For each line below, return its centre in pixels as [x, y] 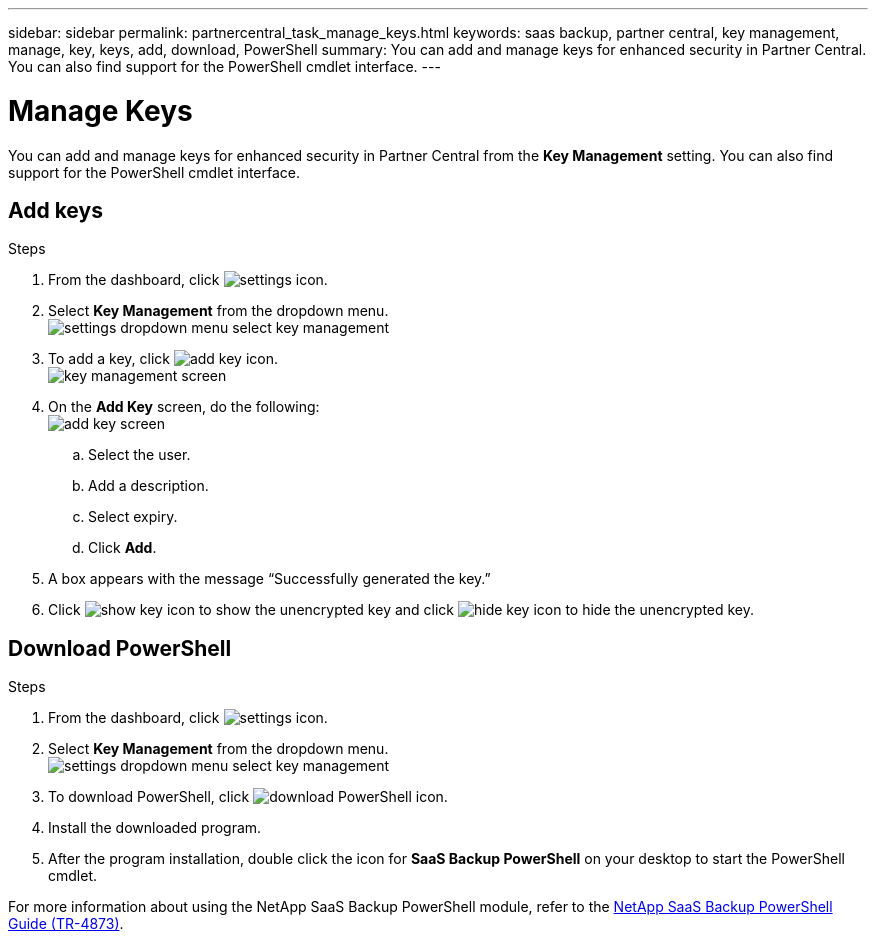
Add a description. [148, 486]
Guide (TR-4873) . [66, 924]
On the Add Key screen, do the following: [184, 407]
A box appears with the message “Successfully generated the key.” [269, 579]
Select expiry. [133, 517]
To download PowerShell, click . [248, 797]
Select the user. [139, 455]
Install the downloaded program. [155, 828]
